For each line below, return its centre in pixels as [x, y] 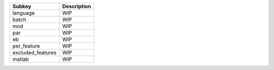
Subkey [22, 6]
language [24, 13]
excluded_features [35, 53]
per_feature [26, 46]
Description [77, 6]
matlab [21, 59]
